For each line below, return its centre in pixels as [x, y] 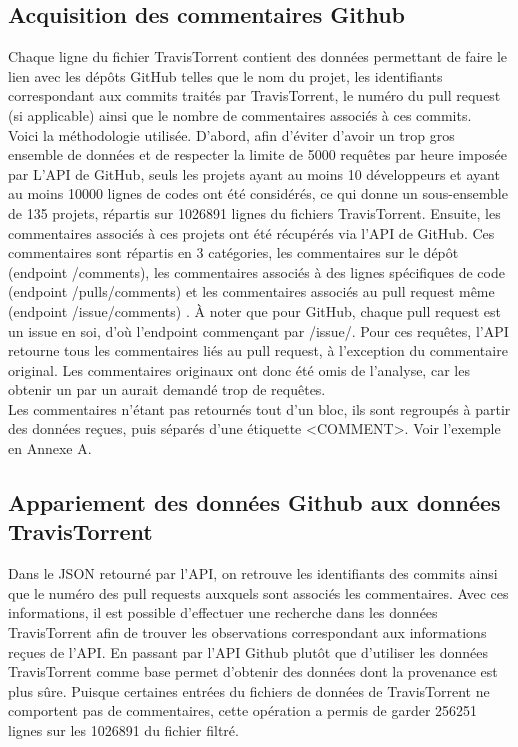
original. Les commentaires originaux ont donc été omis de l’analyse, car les [239, 369]
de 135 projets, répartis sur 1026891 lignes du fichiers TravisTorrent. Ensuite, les [254, 212]
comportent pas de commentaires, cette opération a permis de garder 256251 [243, 710]
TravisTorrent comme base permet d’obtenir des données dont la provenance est [253, 671]
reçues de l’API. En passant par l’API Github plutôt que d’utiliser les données [248, 651]
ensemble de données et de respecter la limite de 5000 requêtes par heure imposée [258, 154]
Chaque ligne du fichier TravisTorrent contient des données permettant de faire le [258, 56]
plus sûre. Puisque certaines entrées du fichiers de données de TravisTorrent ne [249, 690]
